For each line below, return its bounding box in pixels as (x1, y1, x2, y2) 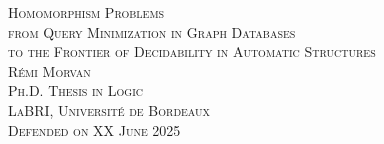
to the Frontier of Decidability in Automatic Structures (8, 41, 376, 62)
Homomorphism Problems (8, 2, 165, 22)
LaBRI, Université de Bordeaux (8, 99, 211, 120)
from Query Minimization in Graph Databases (8, 21, 296, 42)
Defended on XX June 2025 (8, 119, 181, 140)
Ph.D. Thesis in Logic (8, 80, 143, 101)
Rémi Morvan (8, 60, 91, 81)
